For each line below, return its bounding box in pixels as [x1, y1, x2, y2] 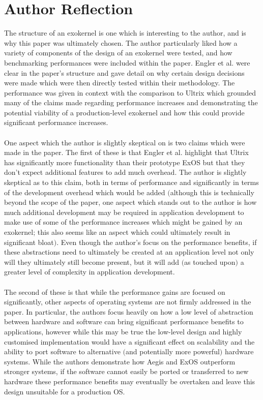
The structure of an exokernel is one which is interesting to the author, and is [4, 27, 246, 38]
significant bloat [4, 236, 54, 247]
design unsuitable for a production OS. [4, 386, 125, 396]
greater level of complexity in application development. [4, 266, 175, 277]
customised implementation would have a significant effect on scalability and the [4, 336, 255, 347]
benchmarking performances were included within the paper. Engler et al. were [4, 57, 250, 68]
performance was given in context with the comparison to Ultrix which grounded [4, 87, 256, 98]
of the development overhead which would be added [4, 187, 165, 197]
